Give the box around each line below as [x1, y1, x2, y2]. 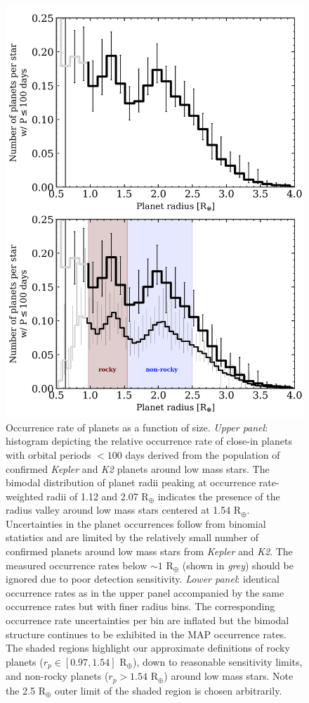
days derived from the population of [125, 447, 280, 462]
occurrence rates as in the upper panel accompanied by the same [6, 585, 284, 600]
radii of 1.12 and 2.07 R [46, 488, 149, 503]
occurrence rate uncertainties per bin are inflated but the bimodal [6, 613, 289, 628]
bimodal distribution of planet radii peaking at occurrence [6, 475, 256, 490]
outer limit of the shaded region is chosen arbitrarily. [55, 683, 282, 697]
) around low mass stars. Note [164, 669, 294, 683]
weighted [6, 488, 44, 503]
